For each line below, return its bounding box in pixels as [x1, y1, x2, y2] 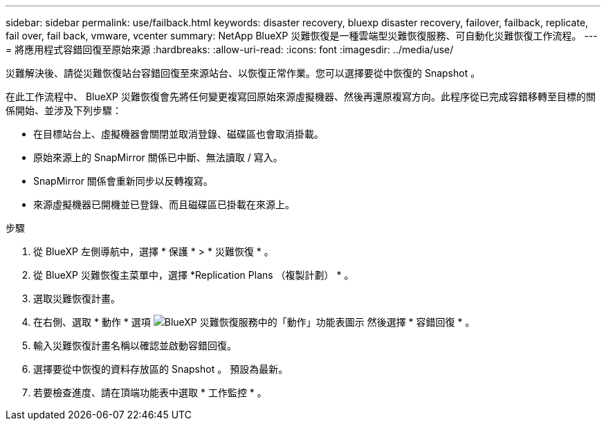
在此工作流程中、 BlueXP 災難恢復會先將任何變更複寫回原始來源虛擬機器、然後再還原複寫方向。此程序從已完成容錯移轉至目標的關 [6, 91, 596, 102]
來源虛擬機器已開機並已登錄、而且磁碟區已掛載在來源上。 [33, 198, 295, 210]
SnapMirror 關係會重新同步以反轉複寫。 [33, 175, 213, 187]
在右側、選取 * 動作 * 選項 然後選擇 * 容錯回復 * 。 [33, 316, 475, 328]
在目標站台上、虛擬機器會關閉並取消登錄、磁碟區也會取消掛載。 [33, 128, 324, 140]
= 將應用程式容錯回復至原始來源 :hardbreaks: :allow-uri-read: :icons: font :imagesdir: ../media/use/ [6, 44, 454, 55]
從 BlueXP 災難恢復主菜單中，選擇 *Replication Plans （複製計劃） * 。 [33, 269, 354, 281]
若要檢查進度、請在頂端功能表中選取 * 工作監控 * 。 [33, 387, 267, 398]
